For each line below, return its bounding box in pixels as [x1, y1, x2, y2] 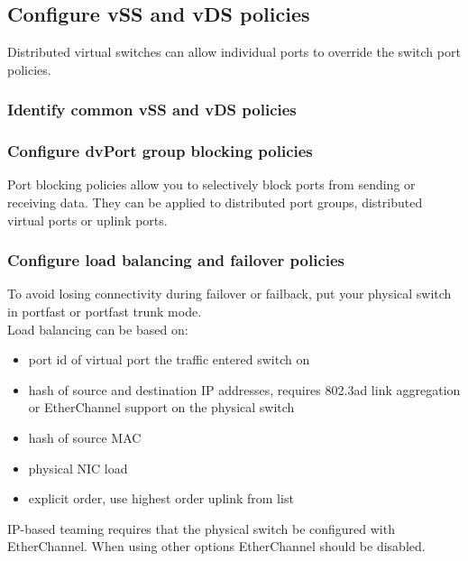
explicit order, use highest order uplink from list [28, 489, 294, 508]
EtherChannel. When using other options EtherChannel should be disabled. [7, 537, 426, 556]
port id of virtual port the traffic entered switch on [28, 350, 310, 369]
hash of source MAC [28, 428, 142, 447]
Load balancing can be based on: [7, 319, 188, 338]
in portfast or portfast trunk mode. [7, 302, 202, 321]
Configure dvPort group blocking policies [7, 140, 313, 162]
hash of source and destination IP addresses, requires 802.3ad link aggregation [28, 380, 461, 399]
